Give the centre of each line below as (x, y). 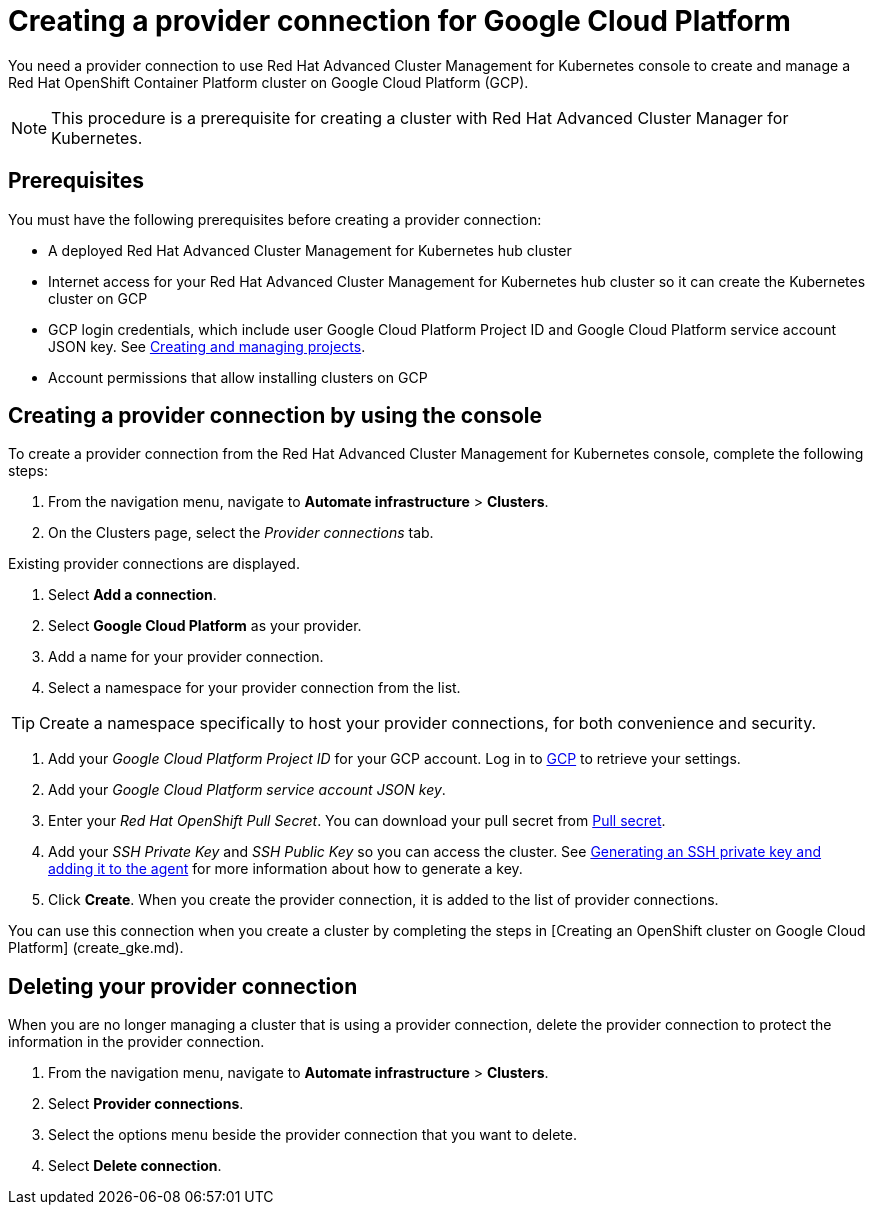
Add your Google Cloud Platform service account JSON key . (247, 790)
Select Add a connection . (132, 595)
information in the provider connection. (136, 1042)
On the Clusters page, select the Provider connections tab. (241, 533)
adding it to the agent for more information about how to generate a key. (285, 869)
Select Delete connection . (135, 1166)
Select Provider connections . (146, 1104)
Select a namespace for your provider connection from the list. (254, 688)
